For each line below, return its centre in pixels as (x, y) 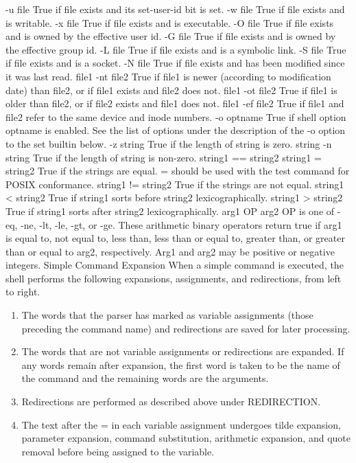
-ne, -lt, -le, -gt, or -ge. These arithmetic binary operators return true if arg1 (181, 224)
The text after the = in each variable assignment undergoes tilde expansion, (181, 424)
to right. (23, 292)
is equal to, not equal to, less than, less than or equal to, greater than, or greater (175, 238)
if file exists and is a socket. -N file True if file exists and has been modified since (175, 63)
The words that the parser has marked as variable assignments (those (167, 315)
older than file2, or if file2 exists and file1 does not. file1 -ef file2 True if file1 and (175, 103)
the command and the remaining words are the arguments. (145, 378)
